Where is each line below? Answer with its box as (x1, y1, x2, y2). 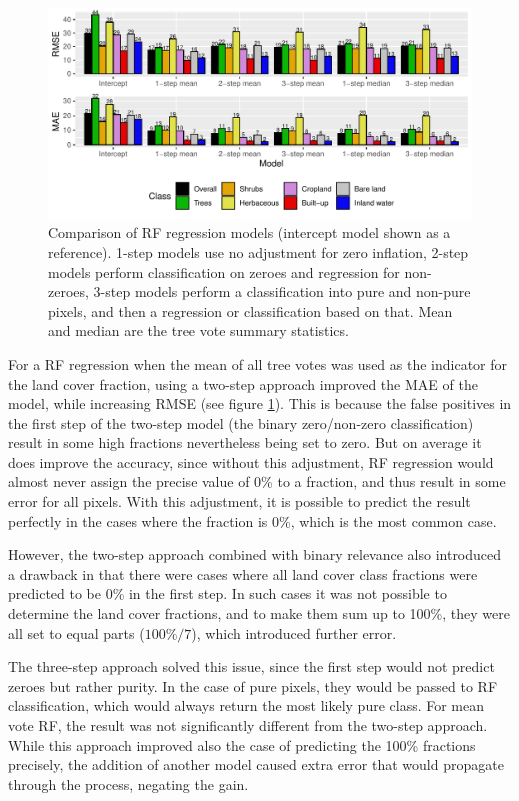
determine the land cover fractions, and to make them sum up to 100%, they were (8, 603, 510, 624)
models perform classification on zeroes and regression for (48, 261, 400, 282)
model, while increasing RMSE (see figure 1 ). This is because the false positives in (8, 393, 512, 414)
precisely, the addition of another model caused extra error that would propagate (8, 754, 504, 775)
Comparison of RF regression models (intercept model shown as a (48, 222, 451, 243)
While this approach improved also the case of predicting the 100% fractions (8, 734, 476, 755)
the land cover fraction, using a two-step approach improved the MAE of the (8, 373, 478, 394)
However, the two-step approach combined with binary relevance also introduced (8, 544, 502, 565)
